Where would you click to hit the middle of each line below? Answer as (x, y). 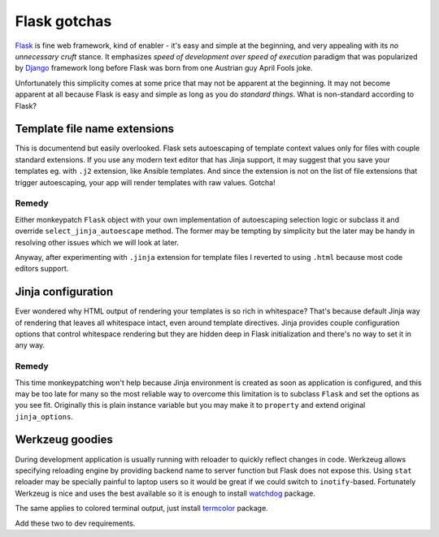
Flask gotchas (63, 21)
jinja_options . (44, 416)
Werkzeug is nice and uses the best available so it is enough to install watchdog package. (165, 493)
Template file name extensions (95, 129)
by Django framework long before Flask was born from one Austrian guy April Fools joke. (164, 68)
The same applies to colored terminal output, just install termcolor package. (141, 509)
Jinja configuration (64, 292)
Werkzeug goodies (64, 440)
